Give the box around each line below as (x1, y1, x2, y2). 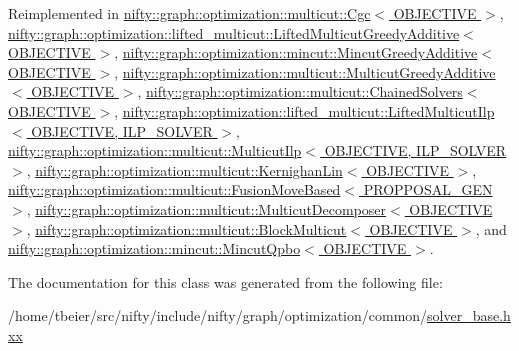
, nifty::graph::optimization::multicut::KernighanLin (26, 159, 343, 180)
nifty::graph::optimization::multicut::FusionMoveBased (8, 179, 341, 200)
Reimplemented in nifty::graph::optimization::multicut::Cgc (8, 3, 371, 23)
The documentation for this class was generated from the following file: (8, 271, 443, 292)
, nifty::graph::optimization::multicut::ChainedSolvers (137, 81, 463, 102)
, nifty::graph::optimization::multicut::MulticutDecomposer (26, 198, 387, 219)
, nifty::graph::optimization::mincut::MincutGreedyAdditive (114, 42, 478, 63)
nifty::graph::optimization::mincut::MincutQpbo (8, 238, 301, 259)
